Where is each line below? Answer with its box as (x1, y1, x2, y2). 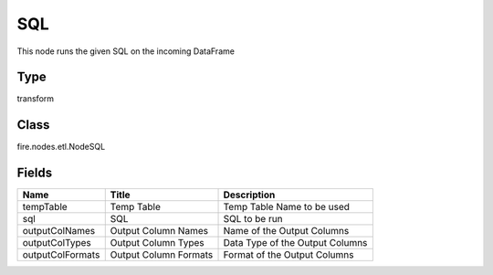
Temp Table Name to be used (223, 201, 351, 214)
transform (16, 93, 55, 104)
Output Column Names (110, 225, 209, 238)
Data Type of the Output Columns (223, 237, 368, 249)
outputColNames (22, 225, 96, 238)
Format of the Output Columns (223, 249, 354, 261)
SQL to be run (223, 213, 283, 226)
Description (223, 188, 276, 201)
